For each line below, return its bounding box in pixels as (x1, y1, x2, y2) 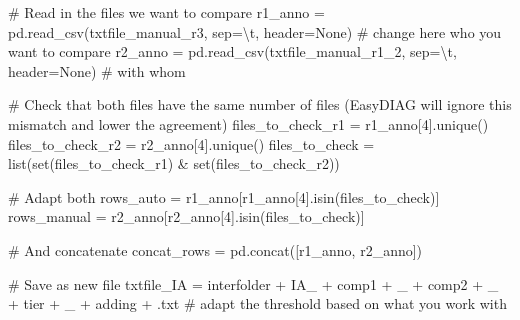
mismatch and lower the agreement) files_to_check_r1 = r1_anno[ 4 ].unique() (8, 113, 489, 134)
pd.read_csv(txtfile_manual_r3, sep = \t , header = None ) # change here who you (8, 21, 502, 42)
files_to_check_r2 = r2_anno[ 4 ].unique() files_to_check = (8, 133, 375, 154)
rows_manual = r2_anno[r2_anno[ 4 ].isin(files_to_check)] (8, 206, 365, 227)
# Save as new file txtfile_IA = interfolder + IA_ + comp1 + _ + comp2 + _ (8, 273, 499, 294)
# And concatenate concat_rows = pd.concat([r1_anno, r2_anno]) (8, 239, 423, 260)
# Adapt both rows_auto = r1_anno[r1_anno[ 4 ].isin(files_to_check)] (8, 186, 440, 207)
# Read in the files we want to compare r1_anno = (8, 2, 325, 22)
